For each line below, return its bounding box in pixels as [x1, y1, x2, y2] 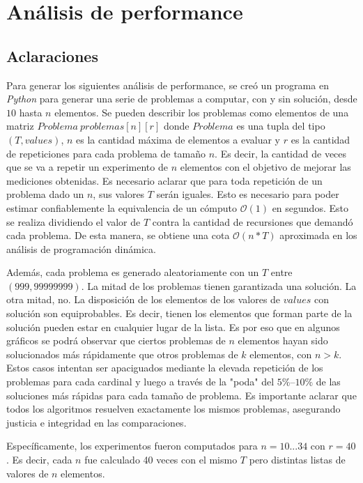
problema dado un [6, 187, 84, 201]
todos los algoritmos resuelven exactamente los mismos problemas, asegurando [6, 401, 341, 416]
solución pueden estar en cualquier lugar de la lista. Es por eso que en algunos [6, 319, 340, 334]
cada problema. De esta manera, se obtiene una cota [6, 228, 230, 243]
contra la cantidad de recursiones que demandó [152, 214, 353, 229]
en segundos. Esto [272, 200, 348, 215]
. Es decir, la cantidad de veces [215, 146, 347, 160]
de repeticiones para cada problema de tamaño [6, 146, 206, 160]
